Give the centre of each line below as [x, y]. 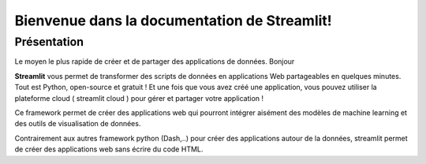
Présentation [49, 42]
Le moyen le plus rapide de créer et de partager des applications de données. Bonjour [155, 61]
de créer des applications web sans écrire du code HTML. [109, 149]
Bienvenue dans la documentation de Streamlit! [174, 20]
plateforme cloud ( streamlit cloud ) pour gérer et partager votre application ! [139, 98]
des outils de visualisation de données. [78, 124]
